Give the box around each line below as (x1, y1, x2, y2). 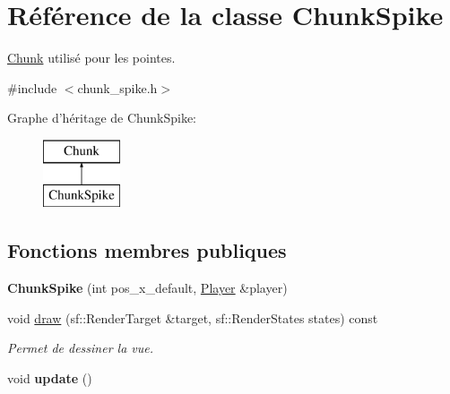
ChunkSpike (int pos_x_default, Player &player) (7, 278, 288, 297)
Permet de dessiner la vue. (7, 338, 154, 357)
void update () (7, 369, 92, 388)
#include (7, 78, 57, 97)
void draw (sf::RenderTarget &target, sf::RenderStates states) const (7, 308, 378, 327)
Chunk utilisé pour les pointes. (7, 48, 176, 67)
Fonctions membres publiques (7, 236, 287, 264)
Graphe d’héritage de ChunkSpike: (7, 108, 196, 127)
